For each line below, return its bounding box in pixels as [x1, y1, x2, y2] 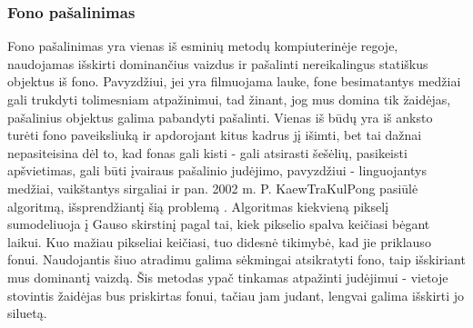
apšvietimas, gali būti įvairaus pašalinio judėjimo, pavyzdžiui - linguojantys [7, 161, 427, 180]
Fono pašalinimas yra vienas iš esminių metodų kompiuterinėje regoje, [7, 36, 398, 55]
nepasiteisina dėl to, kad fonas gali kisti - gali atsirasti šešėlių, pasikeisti [7, 143, 408, 162]
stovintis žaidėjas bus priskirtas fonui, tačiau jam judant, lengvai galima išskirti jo [7, 285, 465, 304]
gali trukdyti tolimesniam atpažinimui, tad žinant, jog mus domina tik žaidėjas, [7, 90, 451, 108]
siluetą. [7, 303, 47, 323]
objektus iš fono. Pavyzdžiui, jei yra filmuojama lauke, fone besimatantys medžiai [7, 72, 461, 91]
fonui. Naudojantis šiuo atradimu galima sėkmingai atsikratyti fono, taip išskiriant [7, 250, 466, 269]
